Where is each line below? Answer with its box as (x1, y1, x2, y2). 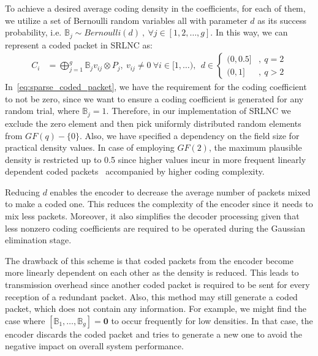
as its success (257, 13, 306, 26)
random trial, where (5, 104, 80, 117)
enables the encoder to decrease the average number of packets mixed (50, 185, 311, 198)
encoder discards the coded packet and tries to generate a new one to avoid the (5, 327, 302, 340)
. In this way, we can (210, 26, 288, 39)
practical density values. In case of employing (5, 141, 175, 154)
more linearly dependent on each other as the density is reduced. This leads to (5, 266, 299, 279)
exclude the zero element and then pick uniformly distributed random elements (5, 116, 301, 129)
